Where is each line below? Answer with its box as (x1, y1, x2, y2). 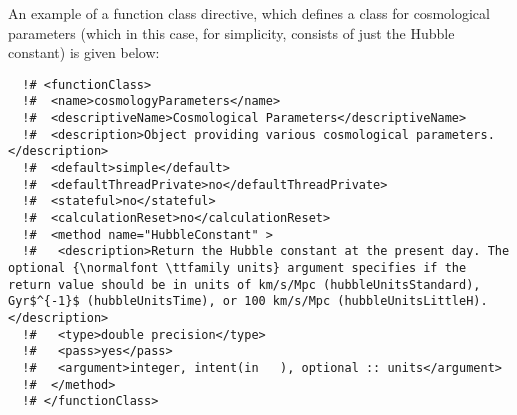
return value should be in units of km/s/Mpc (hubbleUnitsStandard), (8, 277, 481, 292)
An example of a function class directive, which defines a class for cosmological (8, 3, 490, 23)
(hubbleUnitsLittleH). (337, 294, 488, 309)
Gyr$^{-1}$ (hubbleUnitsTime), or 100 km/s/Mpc (8, 294, 331, 309)
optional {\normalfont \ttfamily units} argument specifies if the (8, 261, 467, 275)
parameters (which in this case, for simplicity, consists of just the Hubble (8, 22, 455, 43)
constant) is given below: (8, 42, 160, 63)
